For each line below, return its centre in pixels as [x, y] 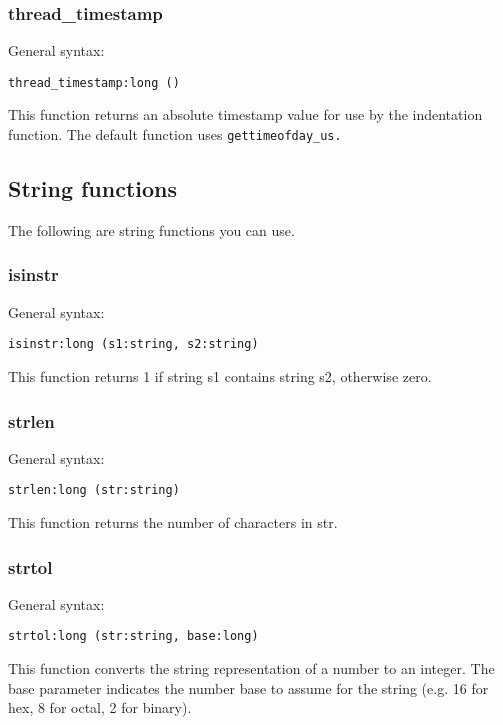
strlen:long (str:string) [94, 490]
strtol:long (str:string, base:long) [133, 636]
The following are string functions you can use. [151, 229]
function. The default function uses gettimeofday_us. [175, 134]
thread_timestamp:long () [94, 82]
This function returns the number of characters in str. [173, 522]
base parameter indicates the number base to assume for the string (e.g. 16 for [248, 687]
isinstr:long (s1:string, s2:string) [133, 344]
